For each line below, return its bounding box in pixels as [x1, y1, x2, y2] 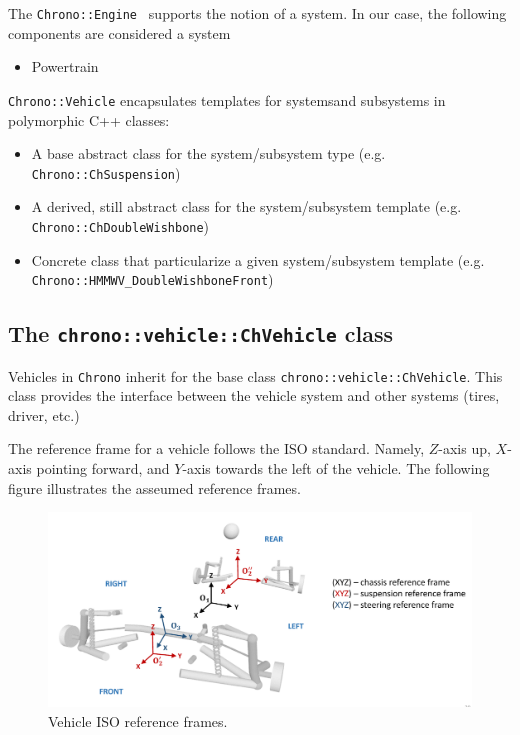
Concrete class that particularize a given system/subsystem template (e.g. [31, 249, 485, 270]
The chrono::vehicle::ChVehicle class [8, 318, 393, 349]
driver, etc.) [8, 404, 80, 425]
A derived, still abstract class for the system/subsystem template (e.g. [31, 196, 462, 217]
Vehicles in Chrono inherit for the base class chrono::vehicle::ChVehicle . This [8, 365, 503, 386]
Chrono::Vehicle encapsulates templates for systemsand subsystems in [8, 89, 446, 110]
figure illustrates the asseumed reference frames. [8, 477, 301, 498]
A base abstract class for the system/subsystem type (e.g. [31, 143, 386, 164]
